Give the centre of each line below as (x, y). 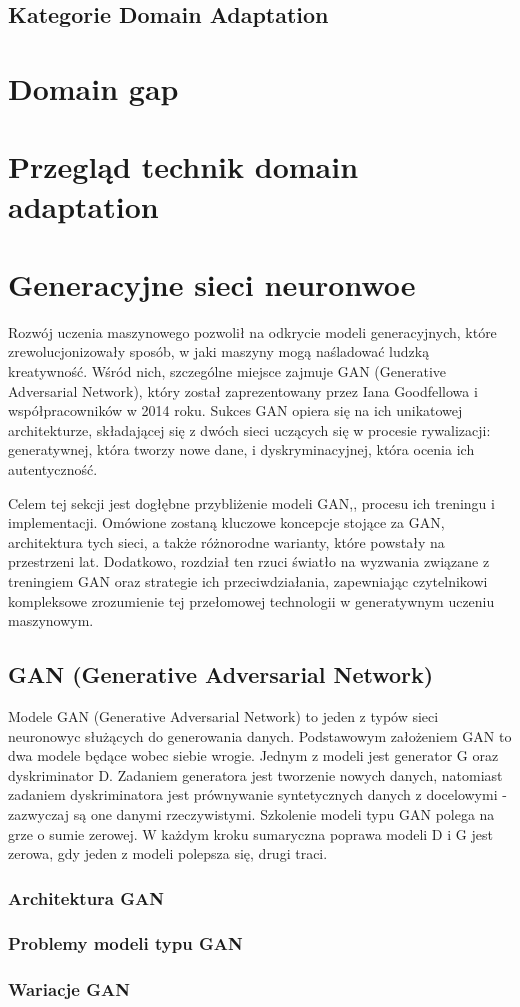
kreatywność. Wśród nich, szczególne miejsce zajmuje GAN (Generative (227, 371)
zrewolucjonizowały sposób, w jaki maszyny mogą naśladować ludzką (219, 351)
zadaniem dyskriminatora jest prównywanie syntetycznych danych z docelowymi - (257, 794)
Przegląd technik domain (183, 166)
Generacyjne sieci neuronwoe (212, 283)
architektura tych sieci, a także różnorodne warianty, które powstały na (226, 541)
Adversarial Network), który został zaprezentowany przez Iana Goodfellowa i (243, 390)
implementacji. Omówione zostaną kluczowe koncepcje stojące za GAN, (226, 522)
